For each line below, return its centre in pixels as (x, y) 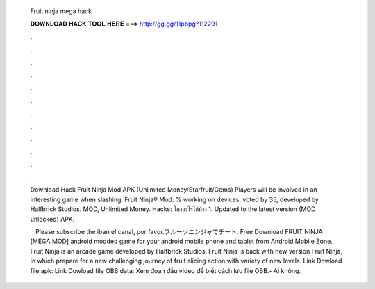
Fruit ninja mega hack (61, 11)
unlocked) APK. (52, 219)
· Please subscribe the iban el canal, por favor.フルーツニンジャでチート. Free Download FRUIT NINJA (177, 232)
